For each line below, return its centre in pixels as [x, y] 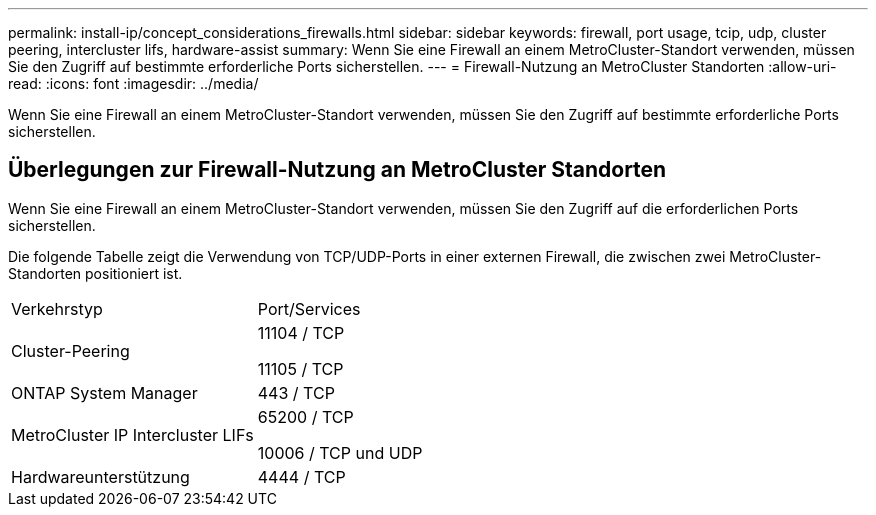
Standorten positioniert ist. [95, 273]
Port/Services [309, 308]
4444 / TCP [301, 476]
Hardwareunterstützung [100, 476]
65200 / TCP [305, 416]
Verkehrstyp [57, 308]
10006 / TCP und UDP [340, 452]
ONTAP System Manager [104, 392]
